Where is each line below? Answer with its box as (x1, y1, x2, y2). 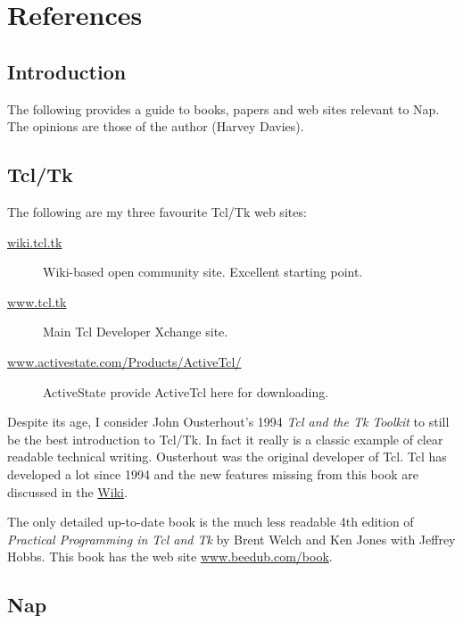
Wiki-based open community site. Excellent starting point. (43, 262, 363, 281)
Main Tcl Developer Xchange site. (43, 322, 228, 341)
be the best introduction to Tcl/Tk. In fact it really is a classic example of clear (7, 429, 443, 448)
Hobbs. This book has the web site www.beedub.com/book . (7, 547, 333, 566)
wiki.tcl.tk (7, 232, 62, 251)
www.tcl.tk (7, 292, 67, 311)
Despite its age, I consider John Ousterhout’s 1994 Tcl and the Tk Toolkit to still (7, 412, 450, 431)
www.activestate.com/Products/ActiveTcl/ (7, 352, 242, 370)
